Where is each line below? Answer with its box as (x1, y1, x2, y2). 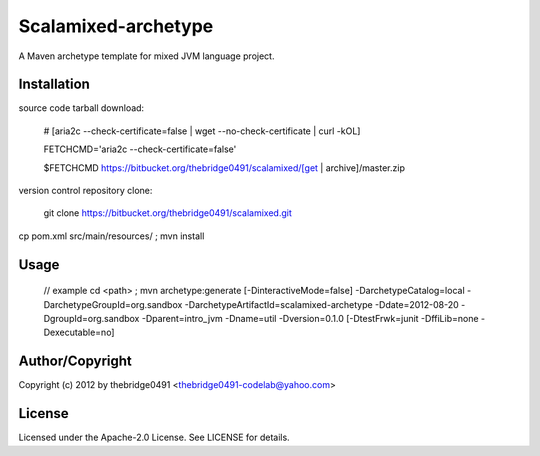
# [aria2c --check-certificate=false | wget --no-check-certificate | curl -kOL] (43, 125, 361, 137)
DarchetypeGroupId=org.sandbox (43, 298, 183, 310)
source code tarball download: (18, 102, 145, 114)
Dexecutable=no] (43, 326, 115, 339)
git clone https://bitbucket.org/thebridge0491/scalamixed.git (43, 207, 292, 219)
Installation (18, 76, 90, 93)
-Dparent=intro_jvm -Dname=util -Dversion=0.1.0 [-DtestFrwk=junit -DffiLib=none (141, 312, 479, 324)
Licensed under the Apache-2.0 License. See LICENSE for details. (18, 431, 290, 444)
